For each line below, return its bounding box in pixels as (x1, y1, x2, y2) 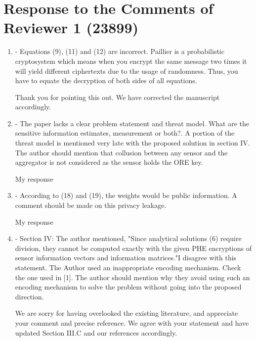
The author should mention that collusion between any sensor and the (15, 147, 228, 157)
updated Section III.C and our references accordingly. (15, 327, 177, 338)
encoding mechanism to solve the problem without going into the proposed (15, 282, 242, 292)
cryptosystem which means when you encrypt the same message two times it (15, 55, 247, 66)
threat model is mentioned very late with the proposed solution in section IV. (15, 138, 250, 148)
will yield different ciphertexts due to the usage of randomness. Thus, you (15, 65, 238, 76)
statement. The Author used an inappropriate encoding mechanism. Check (15, 262, 241, 272)
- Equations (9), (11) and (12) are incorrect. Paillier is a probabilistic (15, 46, 224, 56)
